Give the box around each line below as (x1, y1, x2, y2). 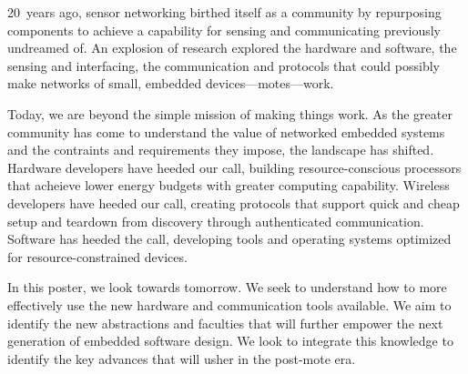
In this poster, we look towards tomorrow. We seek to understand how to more (7, 278, 447, 297)
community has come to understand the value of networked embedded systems (7, 122, 445, 141)
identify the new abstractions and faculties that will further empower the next (7, 313, 443, 332)
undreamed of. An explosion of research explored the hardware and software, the (7, 38, 457, 57)
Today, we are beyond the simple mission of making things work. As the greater (7, 104, 453, 123)
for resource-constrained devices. (7, 247, 188, 266)
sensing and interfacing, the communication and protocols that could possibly (7, 56, 440, 75)
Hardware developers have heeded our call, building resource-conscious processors (7, 157, 462, 177)
